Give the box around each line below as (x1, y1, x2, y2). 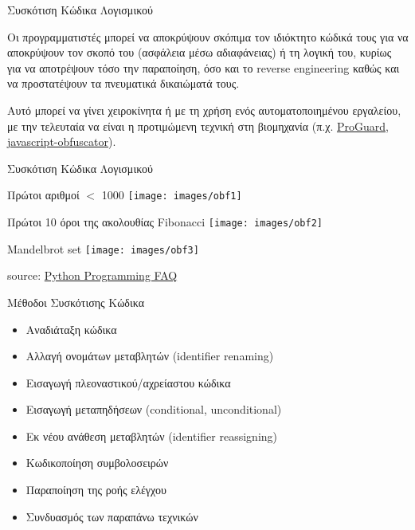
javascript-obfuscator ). (7, 133, 116, 150)
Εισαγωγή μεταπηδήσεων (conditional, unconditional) (25, 401, 282, 418)
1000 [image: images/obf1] (101, 186, 242, 203)
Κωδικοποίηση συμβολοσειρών (25, 454, 169, 471)
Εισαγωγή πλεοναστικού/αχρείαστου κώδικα (25, 374, 231, 391)
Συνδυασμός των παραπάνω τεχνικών (25, 508, 198, 524)
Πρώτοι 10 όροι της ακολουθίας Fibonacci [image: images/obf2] (7, 214, 323, 230)
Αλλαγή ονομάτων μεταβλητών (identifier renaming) (25, 347, 274, 364)
